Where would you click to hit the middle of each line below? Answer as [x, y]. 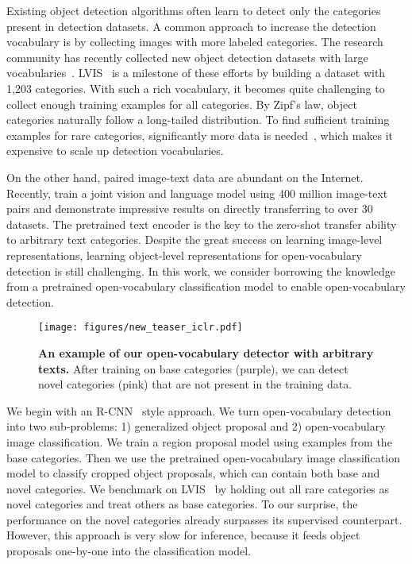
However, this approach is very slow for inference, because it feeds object [183, 535]
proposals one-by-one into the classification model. [129, 551]
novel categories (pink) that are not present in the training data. [195, 384]
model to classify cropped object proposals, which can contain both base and [193, 473]
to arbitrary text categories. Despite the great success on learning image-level [194, 240]
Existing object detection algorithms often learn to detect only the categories [194, 10]
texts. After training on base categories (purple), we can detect [193, 368]
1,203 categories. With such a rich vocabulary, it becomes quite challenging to [196, 88]
